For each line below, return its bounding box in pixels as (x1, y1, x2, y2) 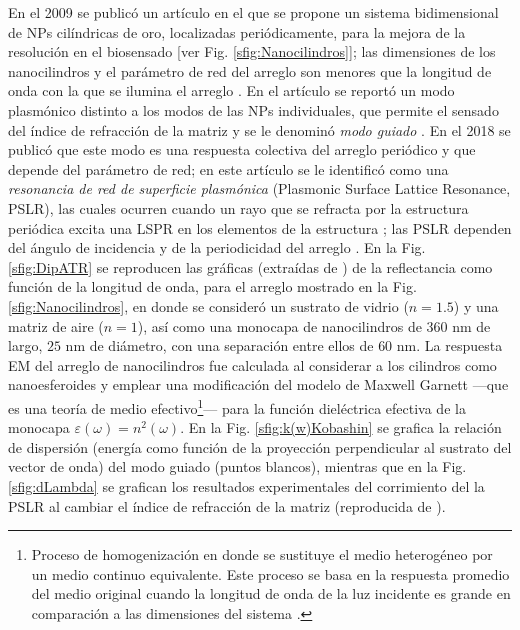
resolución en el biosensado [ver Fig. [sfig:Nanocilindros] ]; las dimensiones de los (8, 41, 496, 62)
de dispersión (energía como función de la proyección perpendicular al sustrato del (8, 436, 512, 457)
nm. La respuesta (396, 335, 503, 356)
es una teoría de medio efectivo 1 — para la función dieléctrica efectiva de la (8, 394, 466, 418)
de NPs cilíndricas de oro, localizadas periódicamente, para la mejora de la (8, 21, 466, 42)
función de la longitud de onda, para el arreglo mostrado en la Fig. (8, 276, 417, 297)
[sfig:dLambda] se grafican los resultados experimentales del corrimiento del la (8, 475, 485, 496)
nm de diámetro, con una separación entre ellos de (65, 335, 374, 356)
